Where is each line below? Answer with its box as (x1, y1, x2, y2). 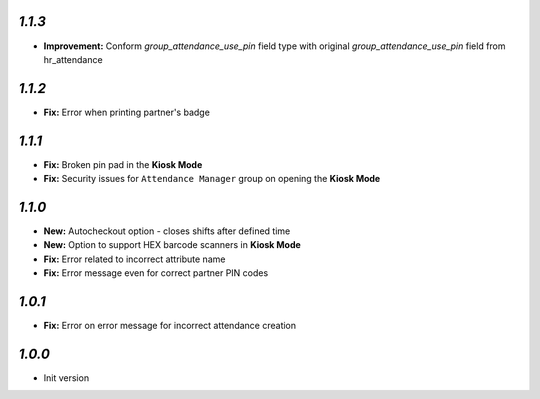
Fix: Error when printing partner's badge (43, 106, 210, 118)
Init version (43, 372, 90, 384)
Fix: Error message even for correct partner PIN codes (43, 267, 269, 279)
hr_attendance (43, 53, 104, 65)
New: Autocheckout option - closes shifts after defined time (43, 225, 291, 237)
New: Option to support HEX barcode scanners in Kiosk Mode (43, 239, 302, 251)
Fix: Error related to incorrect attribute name (43, 253, 226, 265)
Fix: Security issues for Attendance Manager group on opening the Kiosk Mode (43, 173, 381, 185)
